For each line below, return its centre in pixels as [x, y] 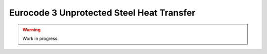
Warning [31, 30]
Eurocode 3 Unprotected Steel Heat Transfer [102, 13]
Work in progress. [41, 38]
